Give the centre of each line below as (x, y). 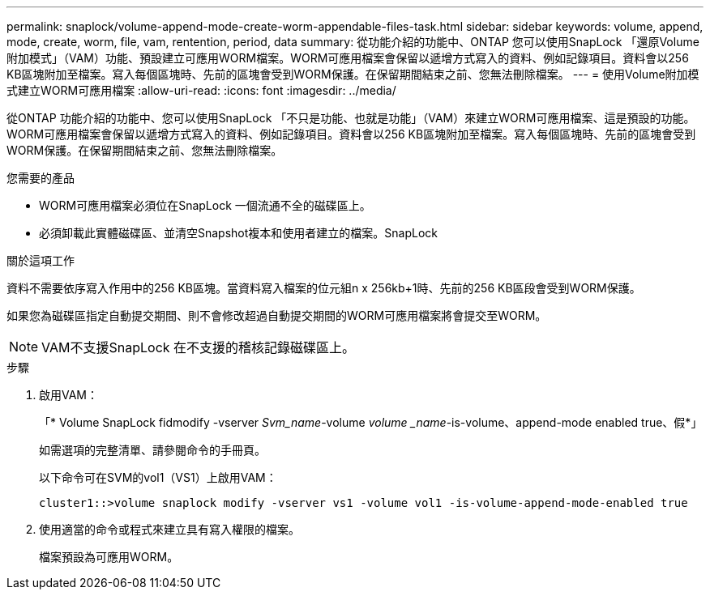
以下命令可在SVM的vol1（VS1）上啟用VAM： (158, 477)
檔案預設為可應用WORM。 (109, 557)
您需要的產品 (41, 178)
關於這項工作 (41, 260)
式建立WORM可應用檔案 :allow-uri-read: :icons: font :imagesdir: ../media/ (201, 90)
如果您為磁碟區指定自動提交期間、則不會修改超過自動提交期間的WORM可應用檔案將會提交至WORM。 (277, 315)
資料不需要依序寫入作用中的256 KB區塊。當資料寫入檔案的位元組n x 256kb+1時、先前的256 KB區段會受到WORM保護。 (324, 288)
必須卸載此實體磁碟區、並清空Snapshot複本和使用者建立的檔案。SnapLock (239, 233)
